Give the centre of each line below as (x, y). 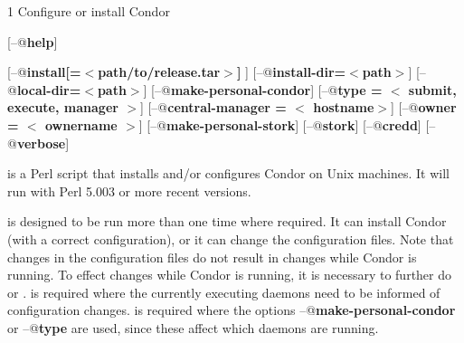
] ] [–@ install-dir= (291, 72)
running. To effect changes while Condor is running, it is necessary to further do (230, 275)
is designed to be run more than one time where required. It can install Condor (227, 221)
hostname (344, 107)
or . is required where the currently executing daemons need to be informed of (224, 292)
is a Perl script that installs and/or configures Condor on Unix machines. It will (228, 173)
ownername (81, 124)
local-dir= (49, 89)
